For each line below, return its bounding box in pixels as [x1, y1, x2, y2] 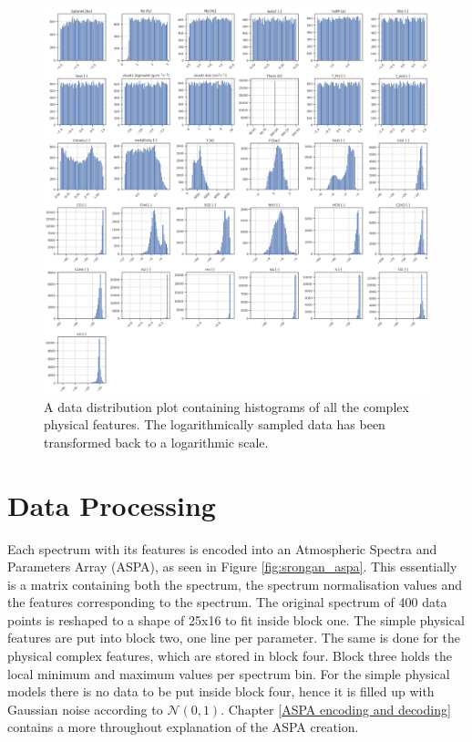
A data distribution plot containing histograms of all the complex [44, 397, 409, 416]
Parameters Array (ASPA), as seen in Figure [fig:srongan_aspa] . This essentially [7, 557, 457, 576]
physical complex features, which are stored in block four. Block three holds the [7, 646, 452, 665]
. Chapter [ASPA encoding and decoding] [221, 699, 451, 718]
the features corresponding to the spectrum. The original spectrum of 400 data [7, 593, 447, 612]
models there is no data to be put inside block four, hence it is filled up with [7, 682, 435, 701]
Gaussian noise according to [7, 699, 163, 718]
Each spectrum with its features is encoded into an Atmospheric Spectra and [7, 539, 437, 558]
